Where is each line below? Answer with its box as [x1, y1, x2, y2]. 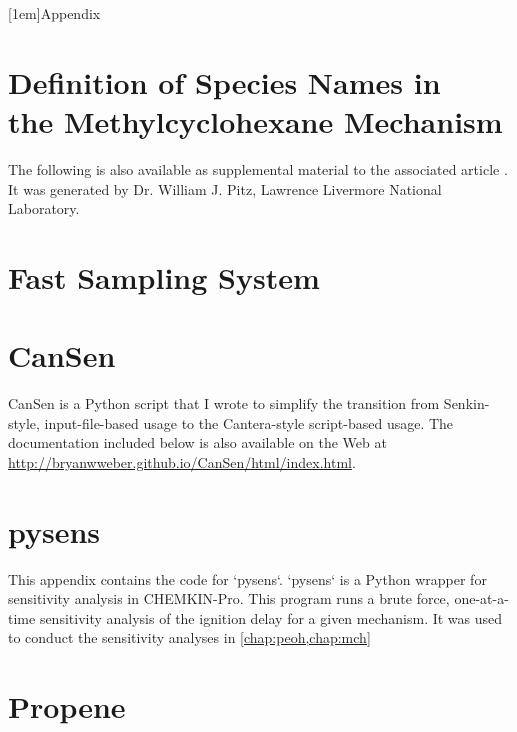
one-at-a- [454, 588, 509, 609]
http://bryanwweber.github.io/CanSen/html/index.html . [8, 451, 356, 472]
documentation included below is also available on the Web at [8, 432, 387, 453]
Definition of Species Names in [8, 61, 441, 102]
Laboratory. [8, 198, 80, 219]
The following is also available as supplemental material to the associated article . [8, 158, 508, 179]
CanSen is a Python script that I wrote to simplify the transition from [8, 393, 440, 414]
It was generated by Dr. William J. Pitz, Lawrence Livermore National [8, 178, 442, 199]
